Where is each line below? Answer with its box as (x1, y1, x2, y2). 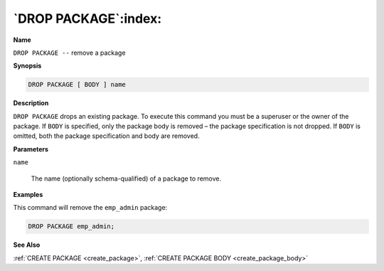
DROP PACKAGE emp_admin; (28, 223, 115, 230)
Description (13, 99, 49, 107)
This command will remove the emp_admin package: (13, 203, 168, 212)
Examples (13, 191, 43, 199)
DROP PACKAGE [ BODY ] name (28, 80, 126, 89)
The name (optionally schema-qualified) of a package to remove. (31, 174, 222, 183)
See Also (13, 240, 41, 249)
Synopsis (13, 61, 42, 70)
